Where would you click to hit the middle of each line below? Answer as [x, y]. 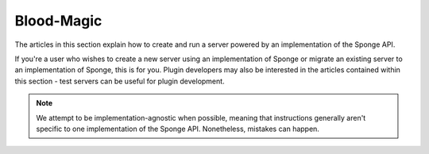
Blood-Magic [58, 21]
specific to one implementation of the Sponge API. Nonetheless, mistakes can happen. [178, 129]
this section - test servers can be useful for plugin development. [120, 81]
